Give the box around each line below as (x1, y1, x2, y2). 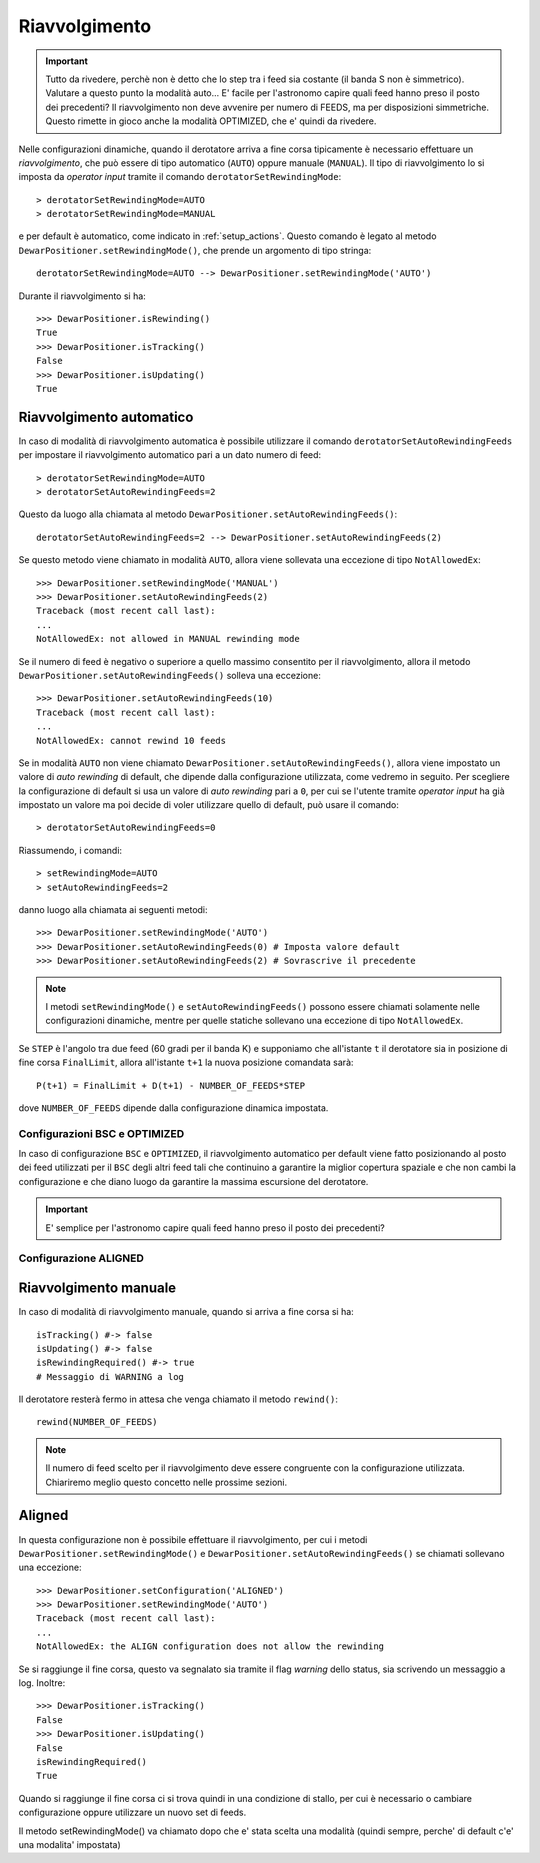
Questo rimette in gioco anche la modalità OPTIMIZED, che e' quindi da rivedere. (45, 115, 377, 127)
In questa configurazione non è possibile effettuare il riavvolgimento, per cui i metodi (18, 1533, 368, 1545)
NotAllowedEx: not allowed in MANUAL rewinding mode (36, 633, 300, 645)
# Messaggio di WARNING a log (36, 1371, 185, 1382)
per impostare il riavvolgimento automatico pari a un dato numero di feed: (18, 449, 322, 461)
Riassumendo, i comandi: (18, 844, 123, 856)
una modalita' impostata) (18, 1838, 122, 1850)
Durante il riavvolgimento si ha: (18, 290, 147, 302)
